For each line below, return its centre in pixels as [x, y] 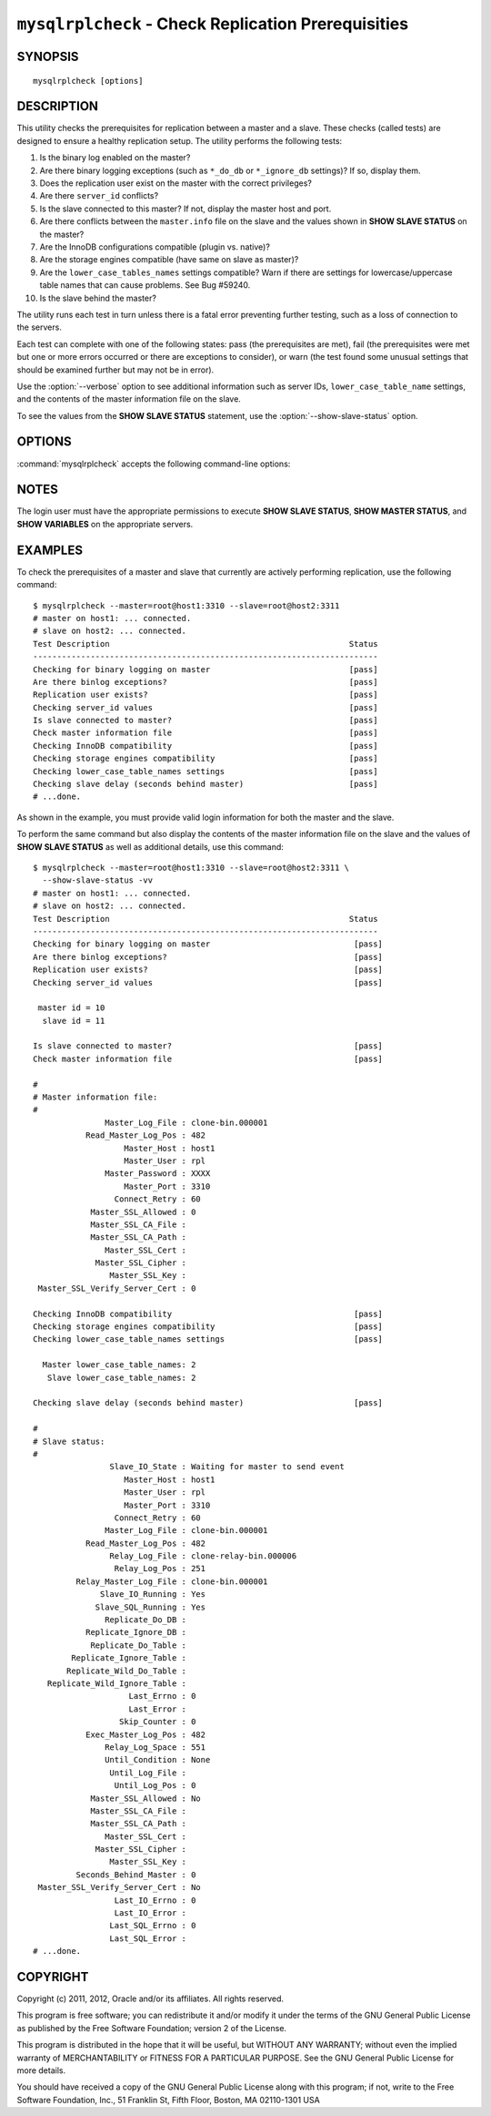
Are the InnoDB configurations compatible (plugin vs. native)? [155, 247]
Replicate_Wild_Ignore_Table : [116, 1683]
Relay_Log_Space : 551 [155, 1747]
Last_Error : [157, 1709]
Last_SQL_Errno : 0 [153, 1926]
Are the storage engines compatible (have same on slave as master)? [169, 260]
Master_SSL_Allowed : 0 [143, 1212]
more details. [41, 2070]
